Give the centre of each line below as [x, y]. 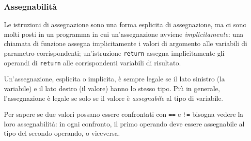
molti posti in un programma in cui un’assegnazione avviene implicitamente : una [124, 34]
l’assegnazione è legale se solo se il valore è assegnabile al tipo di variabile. [114, 98]
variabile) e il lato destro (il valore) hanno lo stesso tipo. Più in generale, [112, 88]
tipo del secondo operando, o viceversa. [62, 133]
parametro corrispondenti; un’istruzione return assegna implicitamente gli [114, 53]
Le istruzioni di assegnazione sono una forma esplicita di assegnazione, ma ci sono [125, 24]
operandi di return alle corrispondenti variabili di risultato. [93, 62]
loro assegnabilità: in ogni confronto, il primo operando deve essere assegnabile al [124, 123]
